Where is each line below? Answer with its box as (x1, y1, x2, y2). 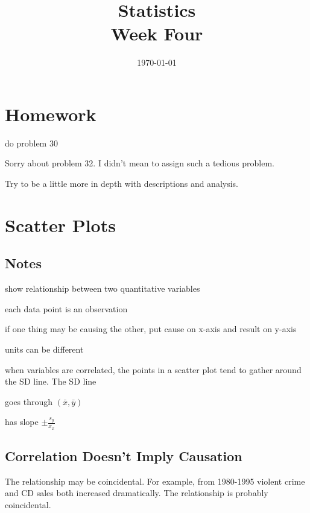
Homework (5, 101, 96, 126)
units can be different (5, 342, 84, 355)
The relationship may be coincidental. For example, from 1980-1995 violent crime (5, 474, 305, 487)
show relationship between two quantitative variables (5, 282, 200, 295)
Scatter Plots (5, 212, 116, 237)
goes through (5, 395, 53, 408)
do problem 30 (5, 136, 58, 149)
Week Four (110, 21, 203, 46)
